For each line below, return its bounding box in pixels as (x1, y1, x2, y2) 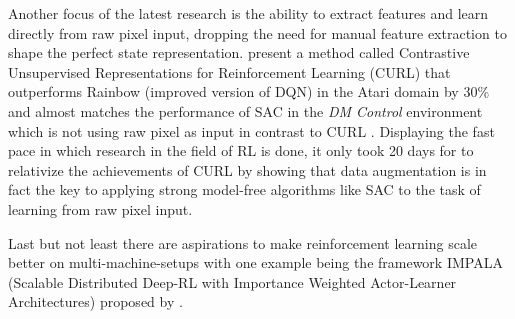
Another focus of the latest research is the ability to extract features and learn (8, 3, 489, 23)
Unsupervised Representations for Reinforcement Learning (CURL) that (8, 61, 451, 82)
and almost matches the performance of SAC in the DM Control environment (8, 100, 483, 121)
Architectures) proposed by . (8, 291, 183, 312)
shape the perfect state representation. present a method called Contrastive (8, 42, 470, 63)
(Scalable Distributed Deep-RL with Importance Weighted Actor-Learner (8, 271, 457, 292)
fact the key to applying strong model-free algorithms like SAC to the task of (8, 179, 481, 200)
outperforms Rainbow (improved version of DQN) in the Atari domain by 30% (8, 81, 490, 102)
